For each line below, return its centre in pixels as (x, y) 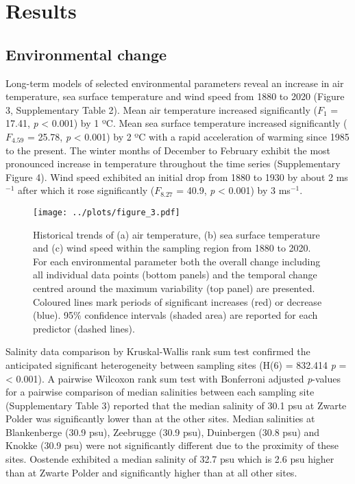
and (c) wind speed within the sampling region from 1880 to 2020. (172, 248)
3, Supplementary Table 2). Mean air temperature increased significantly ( (161, 109)
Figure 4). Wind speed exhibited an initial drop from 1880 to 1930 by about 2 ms (177, 177)
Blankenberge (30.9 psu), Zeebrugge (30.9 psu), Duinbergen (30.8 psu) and (163, 432)
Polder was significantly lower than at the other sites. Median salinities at (160, 419)
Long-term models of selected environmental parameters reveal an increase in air (175, 83)
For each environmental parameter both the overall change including (177, 261)
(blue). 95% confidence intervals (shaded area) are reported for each (175, 315)
